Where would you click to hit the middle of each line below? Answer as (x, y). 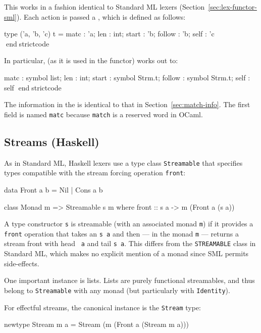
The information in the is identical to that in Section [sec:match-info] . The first (127, 104)
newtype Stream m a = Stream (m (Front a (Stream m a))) (96, 324)
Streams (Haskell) (52, 141)
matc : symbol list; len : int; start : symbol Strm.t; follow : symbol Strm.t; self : (127, 77)
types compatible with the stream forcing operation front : (95, 173)
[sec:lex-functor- (232, 7)
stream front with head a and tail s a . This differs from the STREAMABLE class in (130, 243)
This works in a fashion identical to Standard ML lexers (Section (105, 7)
